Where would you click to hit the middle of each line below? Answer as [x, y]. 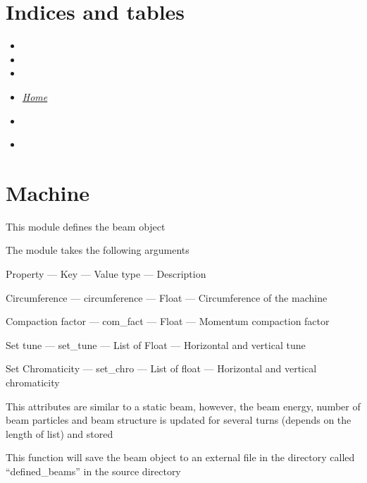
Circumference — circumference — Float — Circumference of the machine [167, 297]
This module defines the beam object [86, 226]
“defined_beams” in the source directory [93, 471]
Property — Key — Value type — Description [106, 274]
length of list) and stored [60, 433]
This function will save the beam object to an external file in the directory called [180, 457]
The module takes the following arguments [98, 250]
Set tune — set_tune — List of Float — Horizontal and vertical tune [156, 344]
